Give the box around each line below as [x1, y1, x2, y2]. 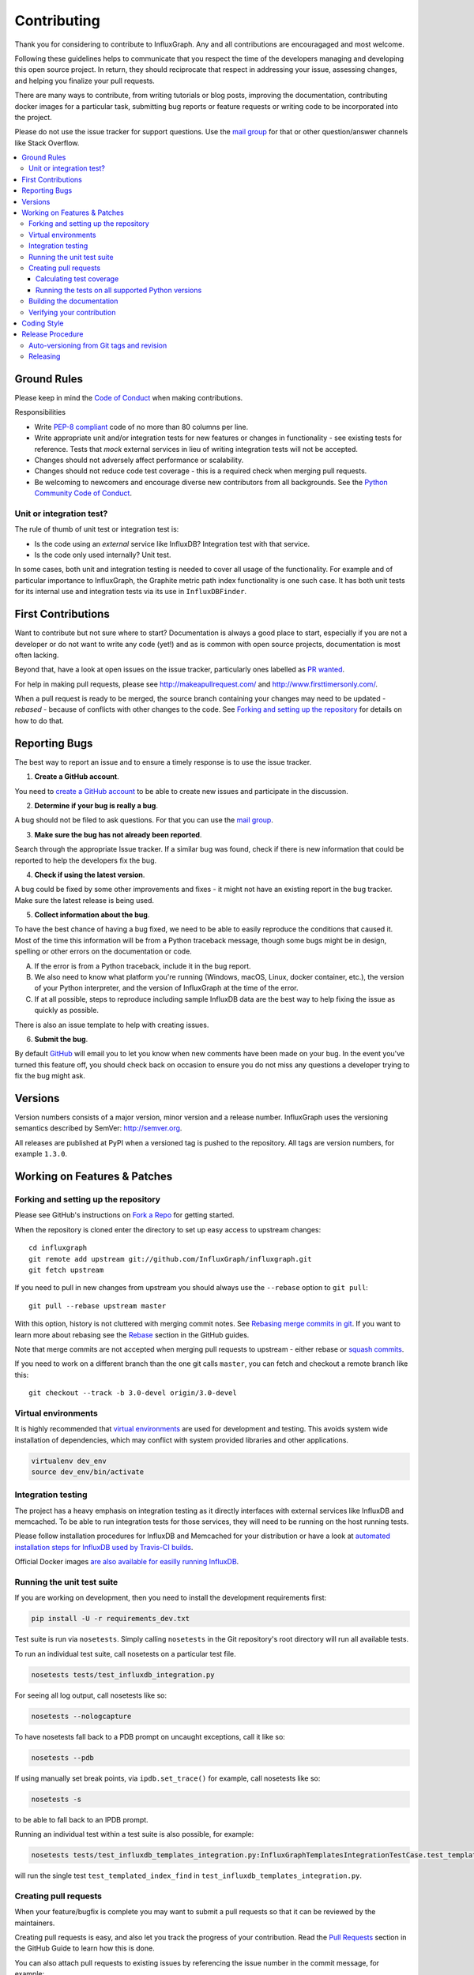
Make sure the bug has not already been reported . [34, 829, 202, 839]
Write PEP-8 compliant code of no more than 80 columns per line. [34, 422, 249, 431]
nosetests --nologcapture [31, 1711, 132, 1721]
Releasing [28, 352, 61, 361]
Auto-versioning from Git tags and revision [28, 340, 167, 350]
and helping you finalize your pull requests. [14, 76, 156, 85]
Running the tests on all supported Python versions [36, 285, 202, 295]
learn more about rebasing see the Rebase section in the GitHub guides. [14, 1330, 250, 1339]
